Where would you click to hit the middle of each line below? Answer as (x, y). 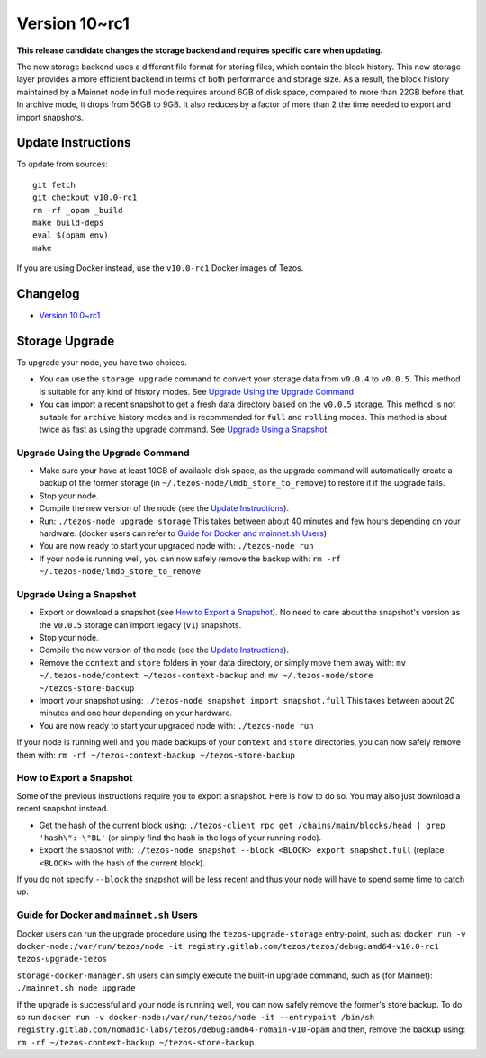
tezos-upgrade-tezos (62, 959)
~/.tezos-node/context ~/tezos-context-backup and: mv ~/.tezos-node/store (206, 676)
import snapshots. (50, 117)
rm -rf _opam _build (78, 210)
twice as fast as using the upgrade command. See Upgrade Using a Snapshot (183, 429)
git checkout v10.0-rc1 (85, 197)
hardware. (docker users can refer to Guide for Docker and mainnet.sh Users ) (183, 533)
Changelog (48, 294)
